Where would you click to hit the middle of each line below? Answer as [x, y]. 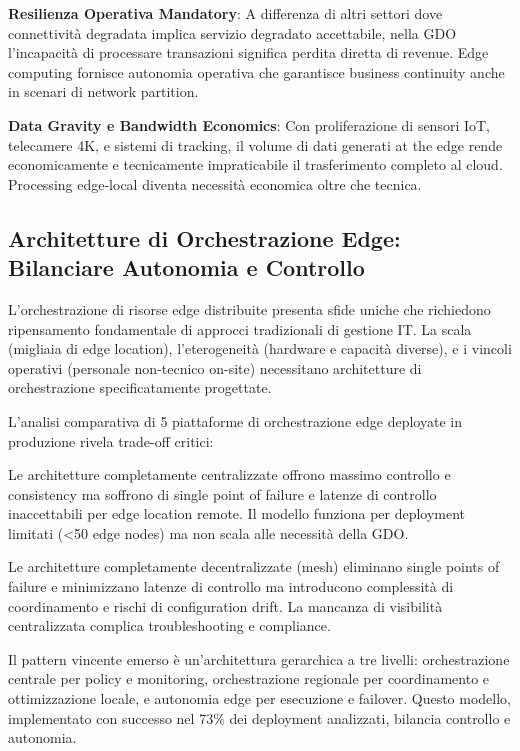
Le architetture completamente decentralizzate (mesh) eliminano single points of [254, 566]
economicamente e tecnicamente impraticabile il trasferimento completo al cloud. [255, 164]
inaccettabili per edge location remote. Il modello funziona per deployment [237, 513]
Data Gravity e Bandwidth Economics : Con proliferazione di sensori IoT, [249, 124]
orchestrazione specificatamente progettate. [140, 387]
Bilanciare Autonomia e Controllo [186, 267]
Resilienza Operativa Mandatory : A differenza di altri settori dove [225, 13]
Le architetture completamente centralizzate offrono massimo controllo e [229, 474]
